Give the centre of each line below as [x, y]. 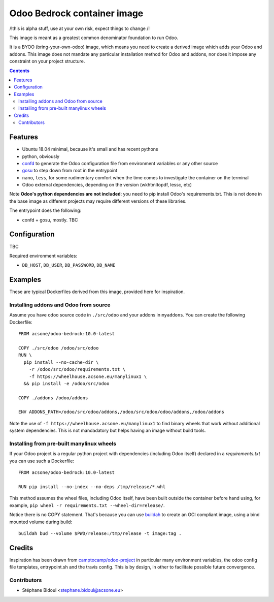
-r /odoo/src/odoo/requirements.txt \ [77, 369]
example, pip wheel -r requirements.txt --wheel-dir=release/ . [87, 505]
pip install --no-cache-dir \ [61, 362]
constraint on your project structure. [47, 61]
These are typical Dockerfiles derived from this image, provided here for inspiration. [97, 292]
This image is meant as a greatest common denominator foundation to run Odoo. [94, 38]
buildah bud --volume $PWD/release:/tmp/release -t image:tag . [100, 533]
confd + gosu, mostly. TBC [50, 220]
